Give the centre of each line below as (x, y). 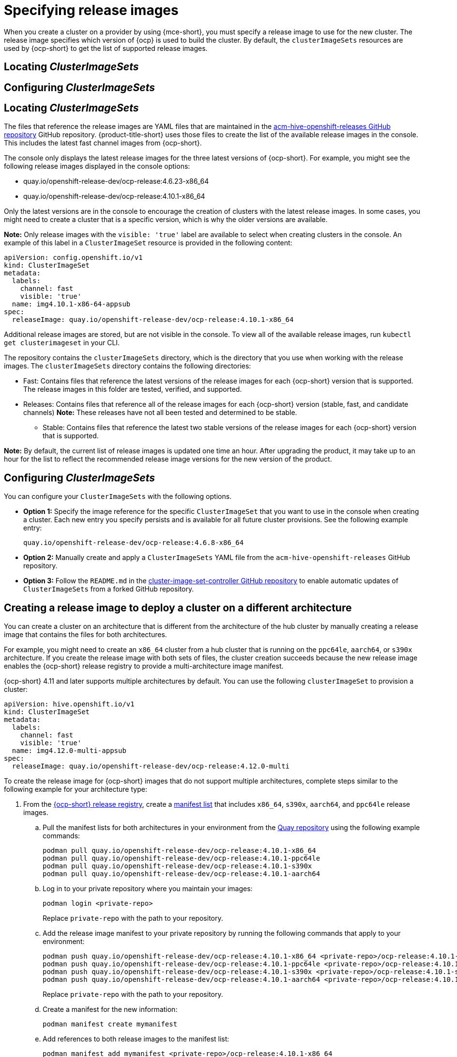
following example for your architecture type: (76, 789)
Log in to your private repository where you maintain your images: (148, 889)
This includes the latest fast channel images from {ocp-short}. (103, 143)
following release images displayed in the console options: (97, 166)
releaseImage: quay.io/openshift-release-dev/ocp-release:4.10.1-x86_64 (153, 320)
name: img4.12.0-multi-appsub (69, 751)
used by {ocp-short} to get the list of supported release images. (106, 48)
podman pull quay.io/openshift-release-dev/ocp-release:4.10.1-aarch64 (182, 874)
